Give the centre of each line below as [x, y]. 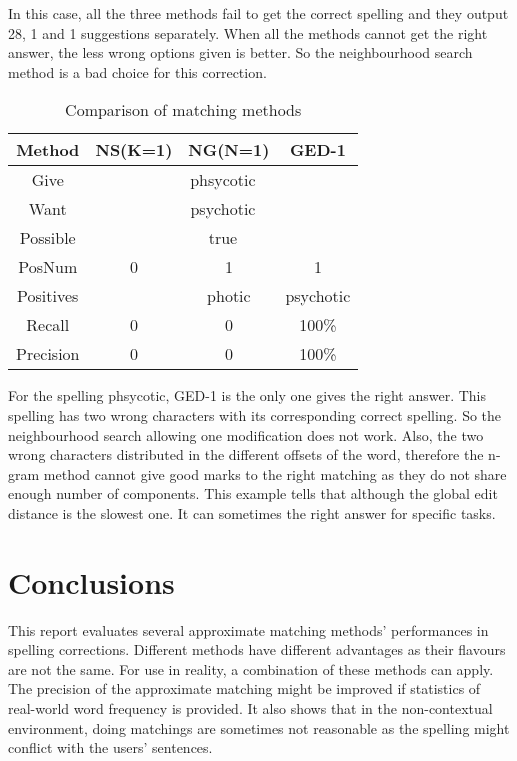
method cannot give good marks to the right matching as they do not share [275, 473]
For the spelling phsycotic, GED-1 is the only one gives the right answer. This [247, 395]
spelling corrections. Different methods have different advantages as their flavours [257, 649]
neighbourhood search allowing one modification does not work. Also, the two [246, 434]
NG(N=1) [229, 150]
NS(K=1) [134, 150]
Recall [48, 325]
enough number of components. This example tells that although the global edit [253, 493]
